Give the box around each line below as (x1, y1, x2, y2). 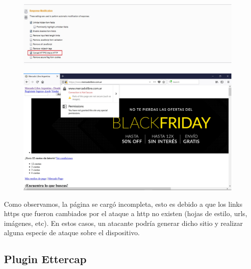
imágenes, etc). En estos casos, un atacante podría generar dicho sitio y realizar (4, 218, 243, 228)
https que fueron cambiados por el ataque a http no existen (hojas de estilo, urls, (4, 208, 248, 219)
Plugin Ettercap (4, 251, 87, 267)
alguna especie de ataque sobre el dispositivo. (4, 227, 140, 238)
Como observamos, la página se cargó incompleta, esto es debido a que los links (4, 198, 243, 209)
